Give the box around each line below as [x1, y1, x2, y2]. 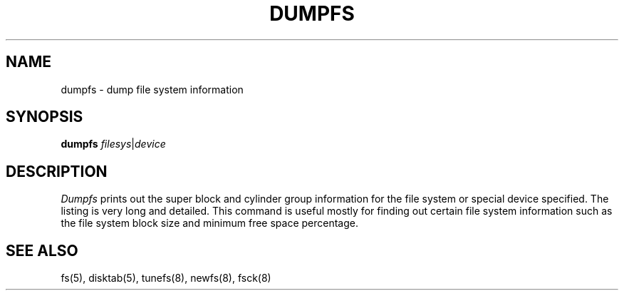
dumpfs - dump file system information [61, 83, 244, 96]
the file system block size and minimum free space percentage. [61, 217, 358, 230]
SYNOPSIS [6, 108, 83, 126]
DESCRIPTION [6, 162, 108, 180]
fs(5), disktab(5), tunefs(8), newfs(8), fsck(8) [61, 272, 271, 285]
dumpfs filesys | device [61, 138, 166, 150]
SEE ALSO [6, 241, 78, 260]
